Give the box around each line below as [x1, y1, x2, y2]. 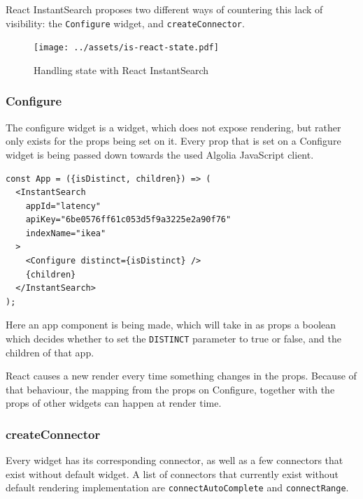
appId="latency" [25, 201, 101, 211]
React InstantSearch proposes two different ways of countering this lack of [6, 2, 323, 16]
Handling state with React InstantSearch [34, 62, 209, 77]
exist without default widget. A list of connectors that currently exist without [6, 466, 339, 481]
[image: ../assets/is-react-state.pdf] [34, 43, 219, 53]
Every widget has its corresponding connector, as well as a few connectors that [6, 453, 343, 468]
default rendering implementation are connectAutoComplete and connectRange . [6, 480, 349, 495]
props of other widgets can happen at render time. [6, 396, 222, 410]
